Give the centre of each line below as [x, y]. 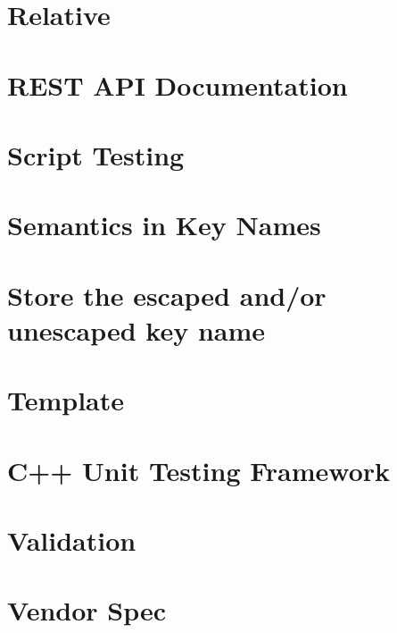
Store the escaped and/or [167, 295]
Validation [72, 540]
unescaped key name [136, 329]
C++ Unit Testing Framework [199, 470]
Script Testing [96, 154]
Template [66, 400]
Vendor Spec [87, 610]
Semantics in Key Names [164, 225]
